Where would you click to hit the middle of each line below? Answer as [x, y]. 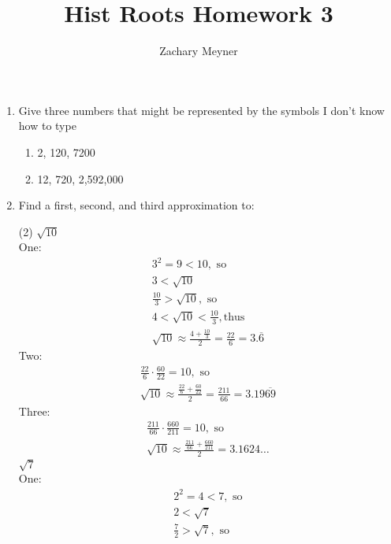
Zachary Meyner [199, 51]
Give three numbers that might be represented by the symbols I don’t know [201, 110]
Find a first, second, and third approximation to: [136, 205]
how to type [47, 126]
